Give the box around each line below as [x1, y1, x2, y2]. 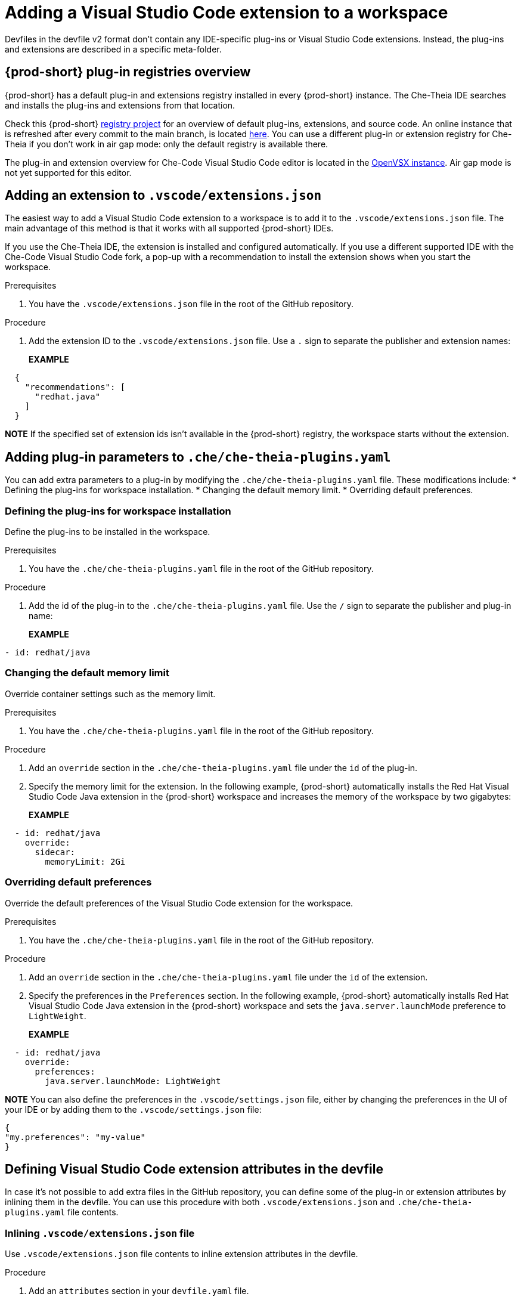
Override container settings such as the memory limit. [5, 688, 216, 699]
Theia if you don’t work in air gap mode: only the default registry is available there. [5, 138, 328, 149]
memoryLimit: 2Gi [45, 856, 126, 866]
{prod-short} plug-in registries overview [5, 64, 251, 80]
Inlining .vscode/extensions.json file [5, 1227, 195, 1239]
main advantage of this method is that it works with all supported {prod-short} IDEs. [5, 223, 334, 234]
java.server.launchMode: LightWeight [45, 1076, 221, 1086]
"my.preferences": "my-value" [5, 1132, 146, 1142]
